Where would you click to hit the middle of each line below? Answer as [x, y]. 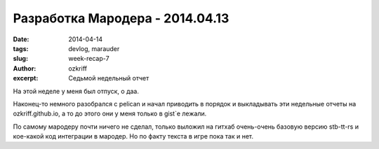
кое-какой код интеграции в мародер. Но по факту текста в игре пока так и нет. [133, 136]
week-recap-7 [89, 59]
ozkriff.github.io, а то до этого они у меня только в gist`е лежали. [110, 114]
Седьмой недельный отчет [109, 78]
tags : [21, 48]
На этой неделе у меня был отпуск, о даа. [76, 91]
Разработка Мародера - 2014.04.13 [121, 18]
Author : [25, 68]
